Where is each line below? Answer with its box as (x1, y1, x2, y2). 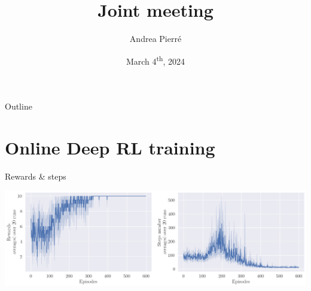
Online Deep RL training (5, 135, 215, 159)
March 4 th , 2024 (126, 53, 185, 67)
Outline (5, 99, 32, 112)
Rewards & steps (5, 169, 66, 182)
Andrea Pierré (129, 32, 182, 45)
